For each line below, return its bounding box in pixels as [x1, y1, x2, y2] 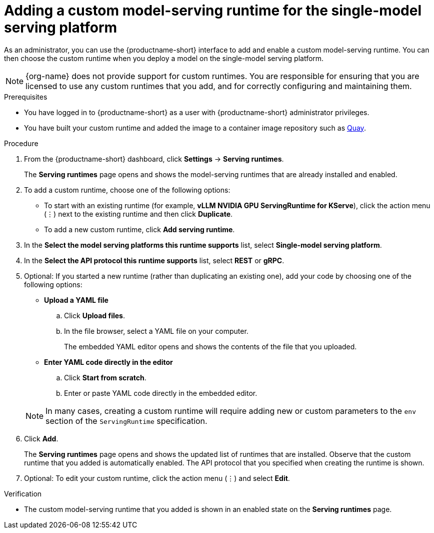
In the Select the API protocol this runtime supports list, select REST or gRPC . [24, 256, 284, 265]
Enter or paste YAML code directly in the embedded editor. [64, 388, 257, 397]
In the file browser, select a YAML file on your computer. [64, 326, 248, 335]
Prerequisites [4, 92, 47, 101]
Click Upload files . [64, 311, 125, 320]
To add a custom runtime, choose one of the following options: [24, 185, 230, 194]
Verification [4, 489, 42, 498]
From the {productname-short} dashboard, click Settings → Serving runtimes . [24, 154, 284, 163]
